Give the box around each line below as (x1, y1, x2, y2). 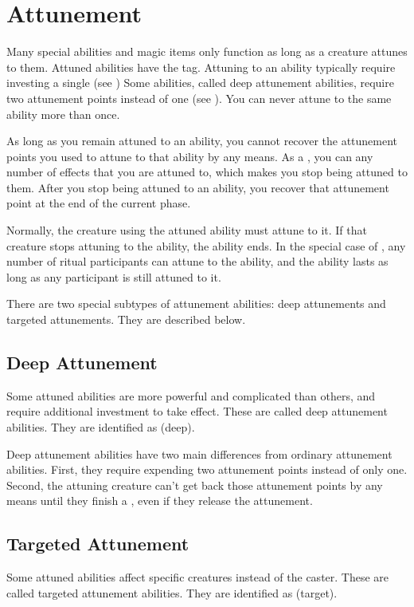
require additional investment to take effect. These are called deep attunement (6, 403, 388, 420)
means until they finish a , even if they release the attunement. (6, 492, 313, 509)
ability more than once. (6, 105, 120, 122)
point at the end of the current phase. (6, 195, 191, 211)
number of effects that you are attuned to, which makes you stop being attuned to (6, 164, 408, 180)
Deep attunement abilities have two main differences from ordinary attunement (6, 445, 393, 462)
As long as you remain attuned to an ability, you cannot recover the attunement (6, 132, 398, 149)
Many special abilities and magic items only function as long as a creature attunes (6, 43, 408, 60)
